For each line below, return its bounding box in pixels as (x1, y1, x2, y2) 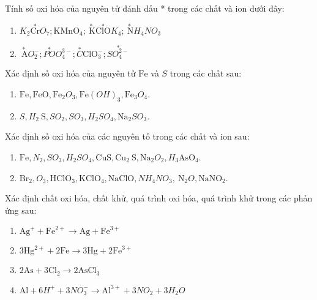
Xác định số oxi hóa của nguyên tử (5, 67, 136, 80)
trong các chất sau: (170, 67, 242, 80)
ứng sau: (5, 203, 37, 216)
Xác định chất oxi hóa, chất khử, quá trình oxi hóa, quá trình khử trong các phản (5, 192, 313, 204)
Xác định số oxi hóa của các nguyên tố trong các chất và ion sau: (5, 130, 250, 143)
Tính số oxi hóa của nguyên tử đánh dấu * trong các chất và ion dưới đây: (5, 2, 285, 14)
